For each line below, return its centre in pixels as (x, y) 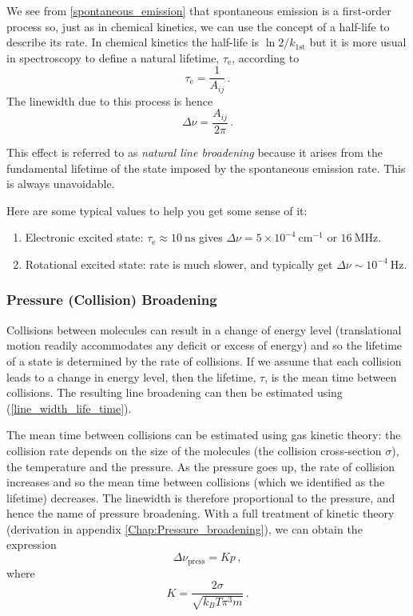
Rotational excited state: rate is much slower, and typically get (179, 264)
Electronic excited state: (84, 237)
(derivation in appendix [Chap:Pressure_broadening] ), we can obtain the (185, 528)
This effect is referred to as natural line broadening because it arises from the (195, 152)
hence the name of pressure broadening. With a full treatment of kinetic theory (201, 513)
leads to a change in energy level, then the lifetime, (131, 376)
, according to (266, 57)
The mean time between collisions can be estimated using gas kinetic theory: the (204, 435)
